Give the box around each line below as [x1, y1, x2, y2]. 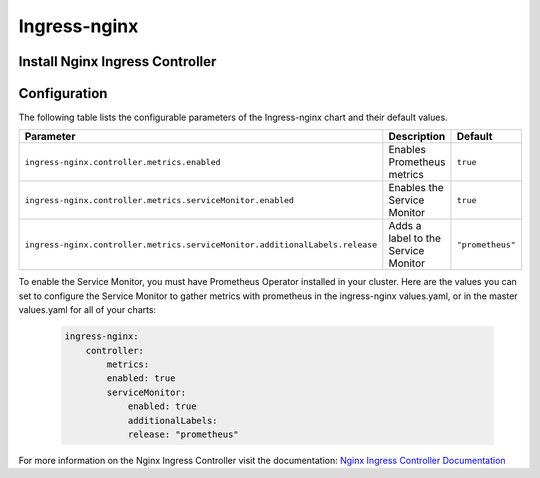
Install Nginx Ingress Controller [18, 53, 217, 70]
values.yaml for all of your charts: [18, 304, 157, 316]
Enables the [388, 181, 444, 195]
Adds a [388, 219, 422, 233]
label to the [388, 231, 442, 245]
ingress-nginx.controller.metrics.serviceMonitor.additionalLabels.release [24, 239, 378, 250]
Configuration [18, 85, 108, 102]
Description [388, 130, 446, 144]
